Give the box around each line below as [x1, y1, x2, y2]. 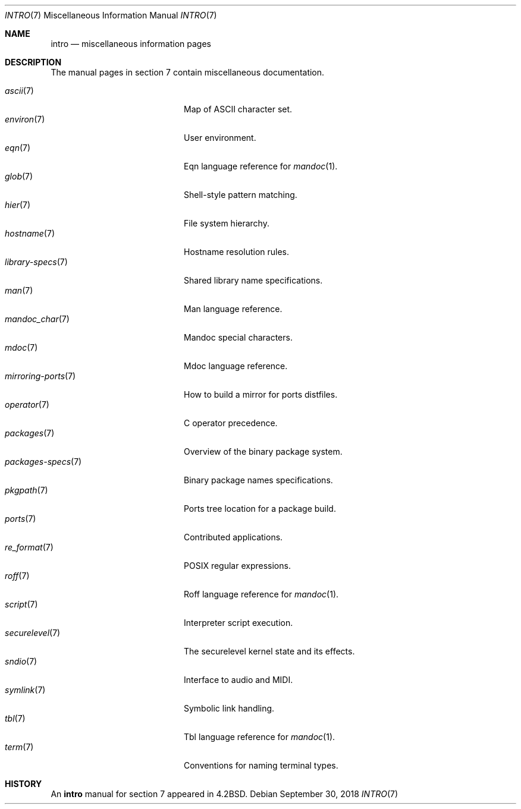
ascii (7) [5, 86, 34, 96]
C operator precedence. [184, 418, 278, 428]
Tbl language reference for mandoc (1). [184, 732, 335, 742]
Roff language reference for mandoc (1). [184, 589, 339, 599]
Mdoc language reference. [184, 361, 288, 371]
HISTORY [5, 779, 42, 789]
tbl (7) [5, 713, 26, 723]
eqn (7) [5, 143, 31, 153]
